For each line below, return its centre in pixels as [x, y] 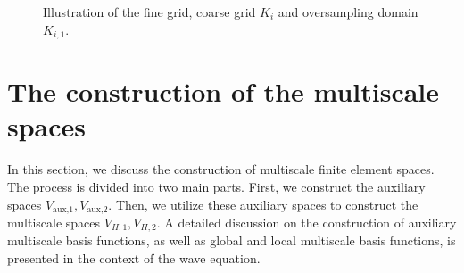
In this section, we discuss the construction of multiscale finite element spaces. [221, 169]
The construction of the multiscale [224, 91]
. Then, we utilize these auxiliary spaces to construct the [263, 204]
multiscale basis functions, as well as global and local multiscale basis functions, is [232, 240]
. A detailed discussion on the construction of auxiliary [307, 222]
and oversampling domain [348, 12]
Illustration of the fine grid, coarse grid [149, 12]
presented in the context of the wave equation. [134, 258]
